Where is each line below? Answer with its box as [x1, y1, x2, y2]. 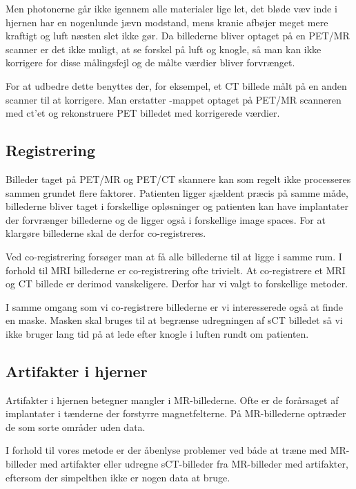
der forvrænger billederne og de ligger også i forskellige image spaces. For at [6, 212, 326, 227]
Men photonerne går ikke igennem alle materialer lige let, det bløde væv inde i [6, 1, 337, 15]
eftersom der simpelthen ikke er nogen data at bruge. [6, 470, 230, 484]
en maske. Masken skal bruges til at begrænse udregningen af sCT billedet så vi [6, 313, 343, 327]
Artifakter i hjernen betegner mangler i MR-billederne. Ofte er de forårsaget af [6, 392, 339, 407]
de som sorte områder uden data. [6, 419, 146, 434]
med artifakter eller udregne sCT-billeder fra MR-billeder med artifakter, [39, 457, 348, 471]
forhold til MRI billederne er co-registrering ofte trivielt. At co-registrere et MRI [6, 262, 346, 277]
